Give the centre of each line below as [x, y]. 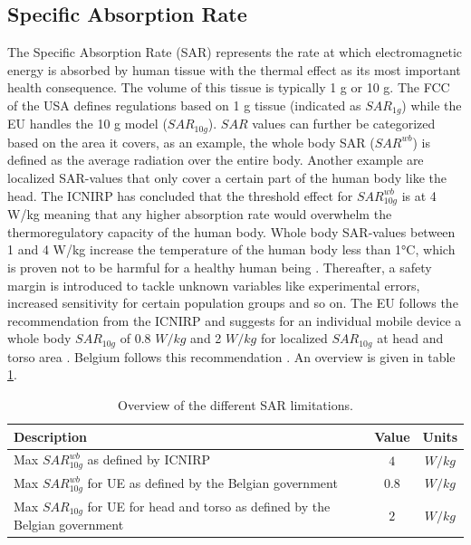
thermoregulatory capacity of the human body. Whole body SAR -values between [231, 231]
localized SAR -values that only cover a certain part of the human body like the [227, 178]
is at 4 [419, 195]
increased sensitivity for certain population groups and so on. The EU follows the [233, 303]
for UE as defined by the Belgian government [212, 483]
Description [51, 436]
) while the [432, 105]
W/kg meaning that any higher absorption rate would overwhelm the [200, 214]
